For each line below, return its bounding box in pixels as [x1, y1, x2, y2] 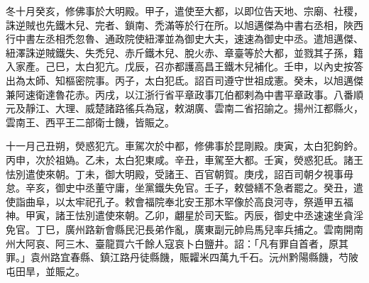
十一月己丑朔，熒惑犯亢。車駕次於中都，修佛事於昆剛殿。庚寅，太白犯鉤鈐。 [6, 138, 363, 153]
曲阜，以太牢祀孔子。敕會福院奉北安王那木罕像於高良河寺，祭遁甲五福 [25, 194, 353, 209]
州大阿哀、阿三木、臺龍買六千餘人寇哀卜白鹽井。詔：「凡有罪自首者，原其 [6, 235, 348, 250]
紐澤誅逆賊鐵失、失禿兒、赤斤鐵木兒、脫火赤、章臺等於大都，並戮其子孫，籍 [6, 45, 363, 60]
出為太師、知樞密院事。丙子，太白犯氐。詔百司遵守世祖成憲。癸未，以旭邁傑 [6, 72, 363, 87]
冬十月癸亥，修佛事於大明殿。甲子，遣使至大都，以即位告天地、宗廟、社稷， [6, 4, 363, 18]
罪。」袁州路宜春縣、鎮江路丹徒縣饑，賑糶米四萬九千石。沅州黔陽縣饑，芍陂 [6, 250, 358, 265]
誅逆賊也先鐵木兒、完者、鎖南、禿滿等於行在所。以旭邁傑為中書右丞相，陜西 [6, 17, 363, 32]
